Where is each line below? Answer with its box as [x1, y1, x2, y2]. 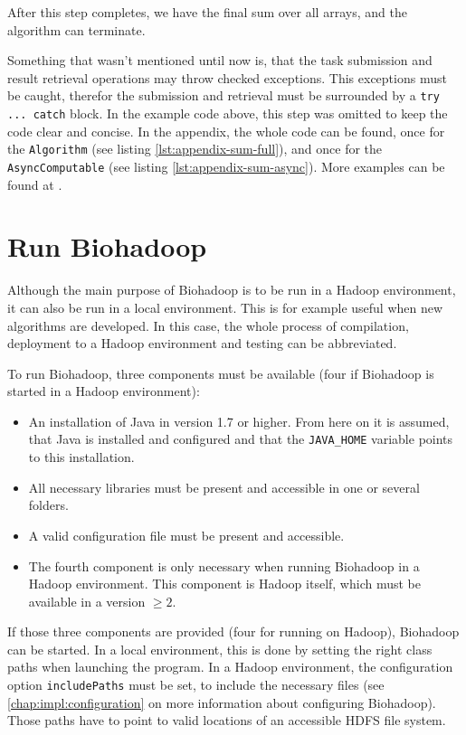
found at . [7, 174, 62, 193]
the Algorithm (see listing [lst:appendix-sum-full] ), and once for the [7, 139, 383, 158]
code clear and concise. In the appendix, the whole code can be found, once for [7, 121, 445, 140]
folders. [28, 495, 69, 514]
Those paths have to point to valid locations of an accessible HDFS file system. [7, 711, 446, 730]
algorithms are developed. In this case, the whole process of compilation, [7, 316, 409, 335]
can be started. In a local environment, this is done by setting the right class [7, 639, 433, 658]
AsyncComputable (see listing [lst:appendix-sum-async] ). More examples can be [7, 156, 445, 175]
